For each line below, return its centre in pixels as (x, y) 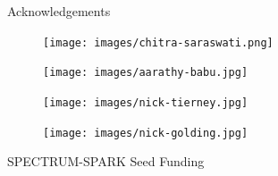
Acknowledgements (59, 11)
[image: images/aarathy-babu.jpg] (146, 73)
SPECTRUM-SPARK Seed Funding (106, 161)
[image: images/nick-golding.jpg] (146, 133)
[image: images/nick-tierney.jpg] (146, 102)
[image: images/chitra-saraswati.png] (158, 42)
